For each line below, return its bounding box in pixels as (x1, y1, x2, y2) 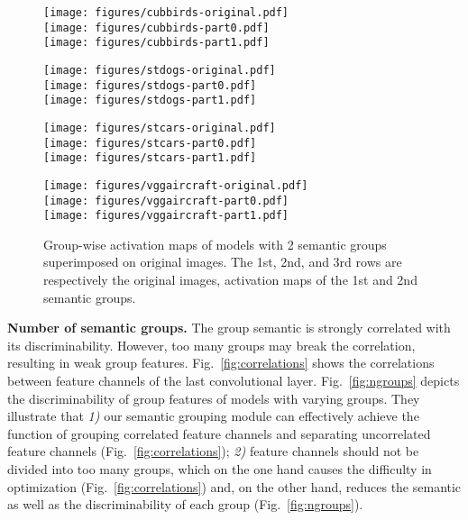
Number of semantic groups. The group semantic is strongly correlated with (7, 318, 451, 337)
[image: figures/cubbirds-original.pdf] (43, 6, 289, 19)
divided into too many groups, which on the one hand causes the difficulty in (7, 460, 432, 478)
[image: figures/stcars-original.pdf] (43, 121, 276, 134)
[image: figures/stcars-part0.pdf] (43, 136, 257, 150)
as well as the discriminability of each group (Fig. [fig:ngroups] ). (7, 495, 363, 514)
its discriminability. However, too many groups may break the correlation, (7, 335, 416, 354)
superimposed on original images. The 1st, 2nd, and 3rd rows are (43, 252, 402, 271)
